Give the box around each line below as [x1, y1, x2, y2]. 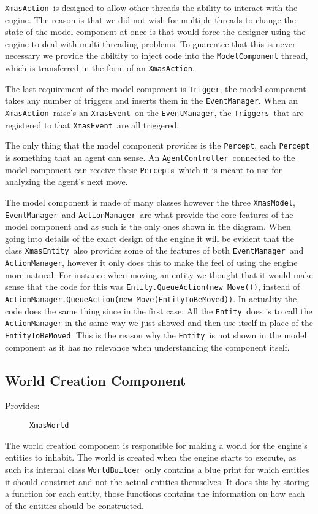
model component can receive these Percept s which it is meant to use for [5, 163, 282, 176]
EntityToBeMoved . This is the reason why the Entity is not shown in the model [5, 328, 307, 341]
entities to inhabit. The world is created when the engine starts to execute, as [5, 451, 297, 464]
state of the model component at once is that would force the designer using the [5, 25, 306, 38]
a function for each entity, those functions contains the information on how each [5, 487, 305, 500]
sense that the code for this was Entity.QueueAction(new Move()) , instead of [5, 280, 300, 293]
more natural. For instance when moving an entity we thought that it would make [5, 268, 313, 281]
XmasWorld [29, 421, 69, 430]
